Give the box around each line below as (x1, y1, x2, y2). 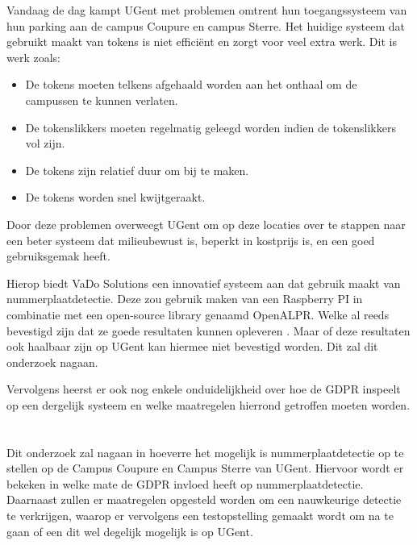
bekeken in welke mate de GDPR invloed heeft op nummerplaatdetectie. (6, 475, 364, 492)
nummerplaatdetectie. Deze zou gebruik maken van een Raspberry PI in (6, 290, 363, 307)
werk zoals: (6, 48, 60, 65)
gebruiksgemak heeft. (6, 248, 111, 264)
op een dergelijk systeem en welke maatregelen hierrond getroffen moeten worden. (6, 396, 411, 413)
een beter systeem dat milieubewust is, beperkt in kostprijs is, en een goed (6, 231, 375, 248)
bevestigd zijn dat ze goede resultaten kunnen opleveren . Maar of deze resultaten (6, 322, 411, 339)
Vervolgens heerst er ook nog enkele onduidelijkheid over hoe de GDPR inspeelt (6, 381, 401, 397)
